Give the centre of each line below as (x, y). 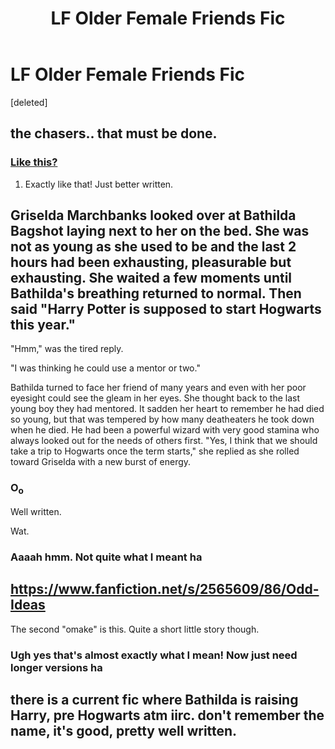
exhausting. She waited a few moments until (151, 278)
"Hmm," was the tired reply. (67, 349)
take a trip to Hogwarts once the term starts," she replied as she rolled (155, 451)
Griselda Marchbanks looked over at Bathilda (153, 215)
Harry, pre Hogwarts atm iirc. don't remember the (167, 715)
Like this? (34, 162)
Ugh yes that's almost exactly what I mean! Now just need (154, 655)
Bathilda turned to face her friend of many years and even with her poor (158, 388)
